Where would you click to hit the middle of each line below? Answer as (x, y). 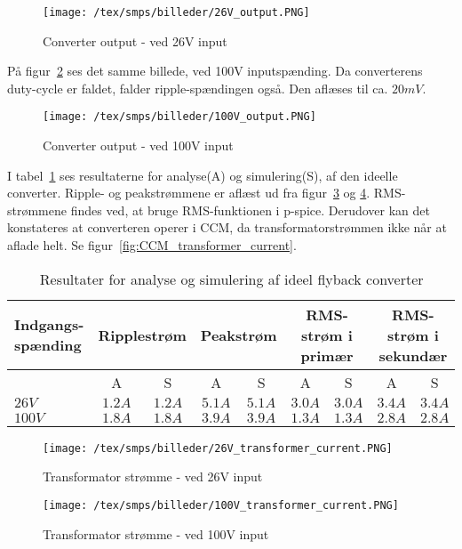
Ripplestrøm (142, 335)
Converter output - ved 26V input (135, 40)
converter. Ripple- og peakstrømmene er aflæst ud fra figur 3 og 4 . (189, 193)
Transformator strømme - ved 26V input (153, 476)
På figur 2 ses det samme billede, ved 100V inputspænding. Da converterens (215, 71)
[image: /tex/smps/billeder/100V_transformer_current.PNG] (221, 505)
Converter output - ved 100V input (138, 145)
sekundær (413, 355)
